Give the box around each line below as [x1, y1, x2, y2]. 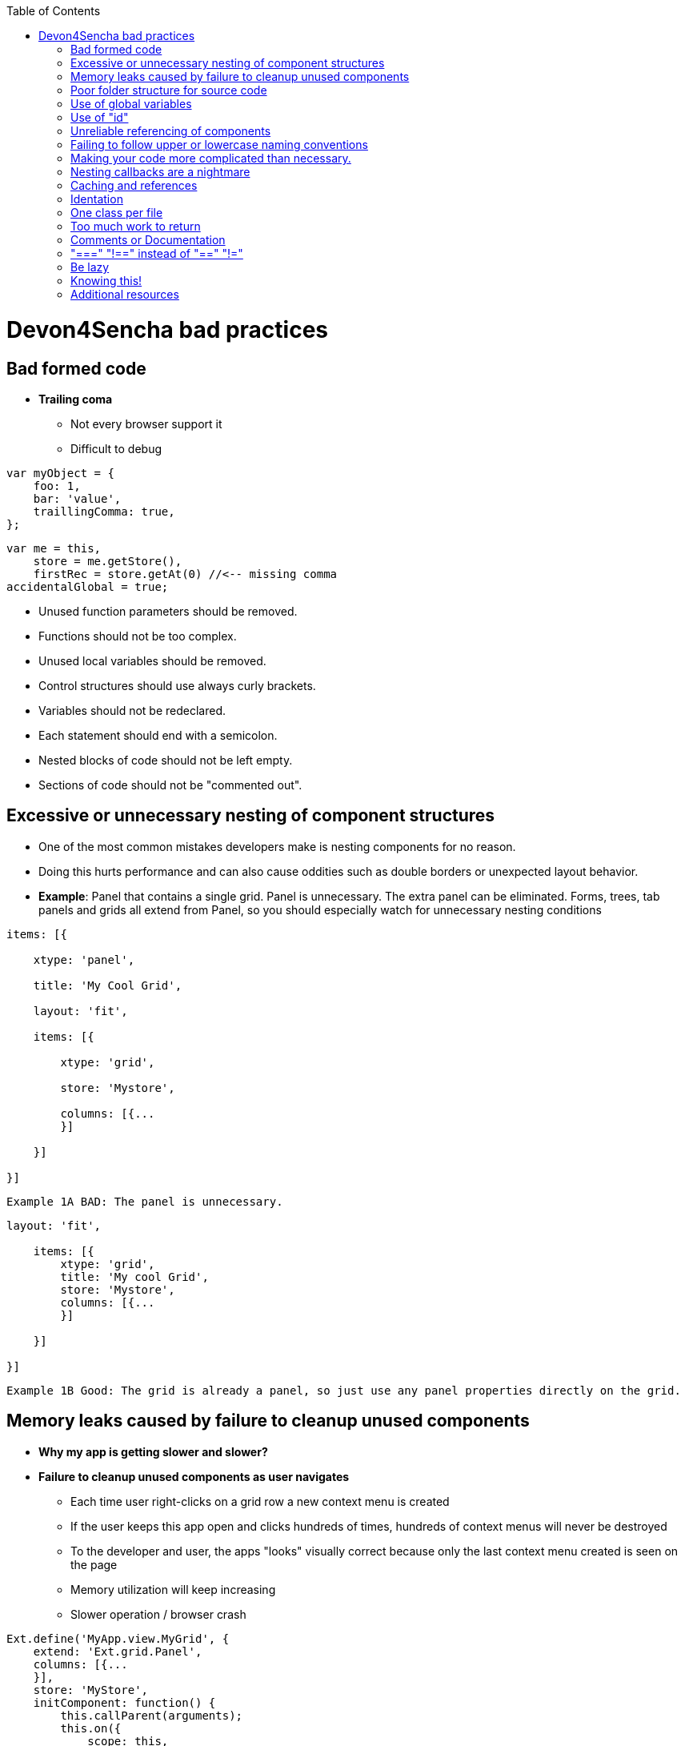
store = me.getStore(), [33, 554, 182, 568]
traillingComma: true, [33, 504, 175, 518]
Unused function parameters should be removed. [38, 604, 298, 618]
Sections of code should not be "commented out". [38, 777, 302, 792]
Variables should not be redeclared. [38, 703, 226, 717]
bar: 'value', [33, 492, 122, 505]
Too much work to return [70, 219, 201, 233]
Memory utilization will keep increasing [70, 1582, 276, 1596]
